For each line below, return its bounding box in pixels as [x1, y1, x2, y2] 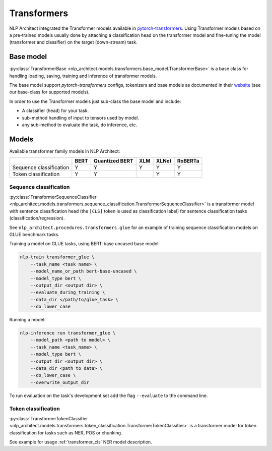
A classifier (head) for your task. [22, 107, 89, 114]
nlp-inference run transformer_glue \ [20, 330, 116, 336]
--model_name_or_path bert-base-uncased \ [30, 268, 137, 274]
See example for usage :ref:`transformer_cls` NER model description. [9, 439, 152, 445]
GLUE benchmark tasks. [9, 231, 60, 237]
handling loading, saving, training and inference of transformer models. [9, 73, 157, 79]
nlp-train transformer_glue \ [20, 254, 95, 260]
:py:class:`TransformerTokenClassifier [9, 415, 88, 421]
